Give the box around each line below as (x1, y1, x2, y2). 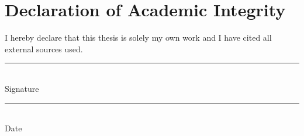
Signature (5, 82, 39, 94)
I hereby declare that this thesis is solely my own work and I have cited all (5, 31, 272, 44)
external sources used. (5, 42, 83, 55)
